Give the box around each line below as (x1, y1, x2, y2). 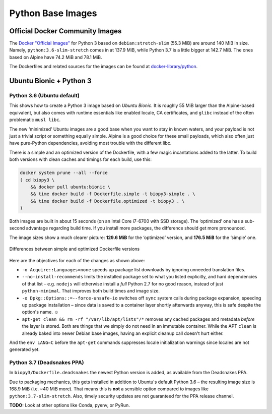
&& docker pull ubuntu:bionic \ (30, 184, 111, 190)
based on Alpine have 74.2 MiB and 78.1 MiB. (9, 54, 102, 60)
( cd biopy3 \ (20, 177, 55, 183)
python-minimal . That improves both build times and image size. (22, 288, 160, 294)
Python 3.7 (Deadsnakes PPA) (9, 359, 84, 366)
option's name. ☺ (22, 309, 59, 315)
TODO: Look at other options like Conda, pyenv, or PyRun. (9, 402, 130, 408)
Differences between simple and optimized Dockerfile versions (9, 246, 140, 252)
